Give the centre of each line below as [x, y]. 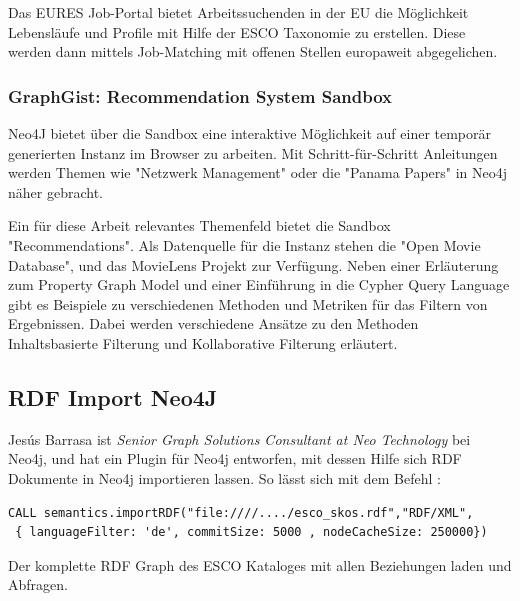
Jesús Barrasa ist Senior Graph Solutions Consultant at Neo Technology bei [239, 438]
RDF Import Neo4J [113, 396]
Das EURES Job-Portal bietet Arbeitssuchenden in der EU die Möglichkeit [238, 12]
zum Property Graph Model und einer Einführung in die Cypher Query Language [259, 284]
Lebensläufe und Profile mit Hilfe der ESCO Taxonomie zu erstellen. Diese [237, 31]
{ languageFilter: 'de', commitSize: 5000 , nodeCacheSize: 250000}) [251, 532]
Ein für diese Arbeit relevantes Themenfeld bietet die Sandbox [199, 225]
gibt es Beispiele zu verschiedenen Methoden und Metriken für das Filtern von [248, 303]
